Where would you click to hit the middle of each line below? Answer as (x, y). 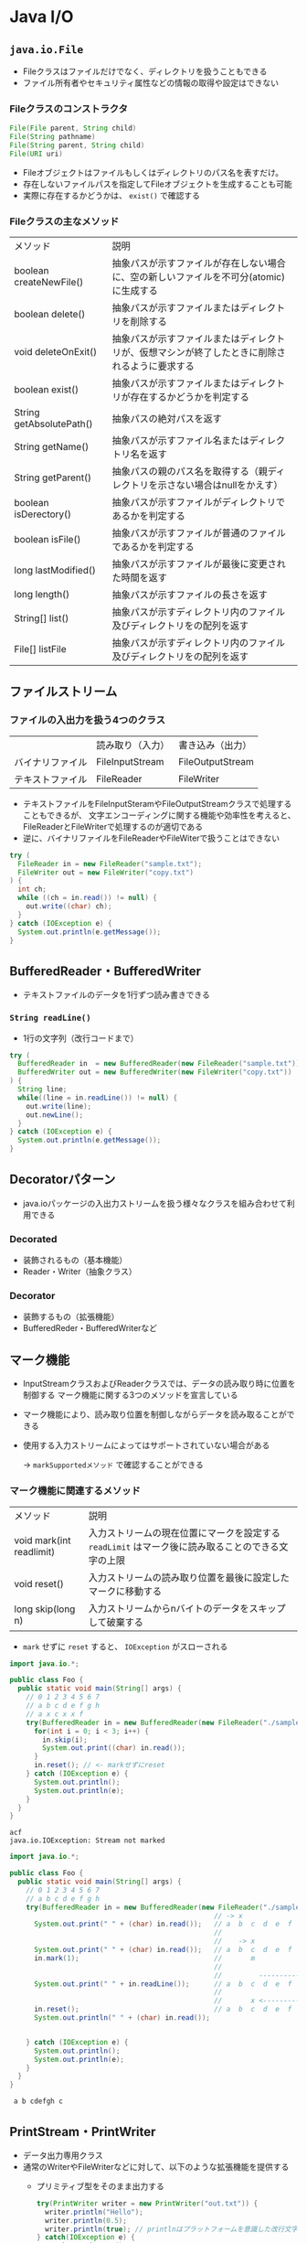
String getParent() (53, 478)
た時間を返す (139, 578)
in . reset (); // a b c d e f (163, 2010)
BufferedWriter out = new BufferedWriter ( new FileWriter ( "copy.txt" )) (155, 1072)
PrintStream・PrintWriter (83, 2132)
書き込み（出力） (215, 745)
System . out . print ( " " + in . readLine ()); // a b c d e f (163, 1984)
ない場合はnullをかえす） (229, 485)
